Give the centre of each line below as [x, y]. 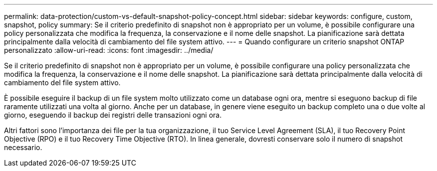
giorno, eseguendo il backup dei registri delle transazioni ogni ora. [113, 115]
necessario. [23, 147]
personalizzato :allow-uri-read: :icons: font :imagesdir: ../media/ [109, 50]
